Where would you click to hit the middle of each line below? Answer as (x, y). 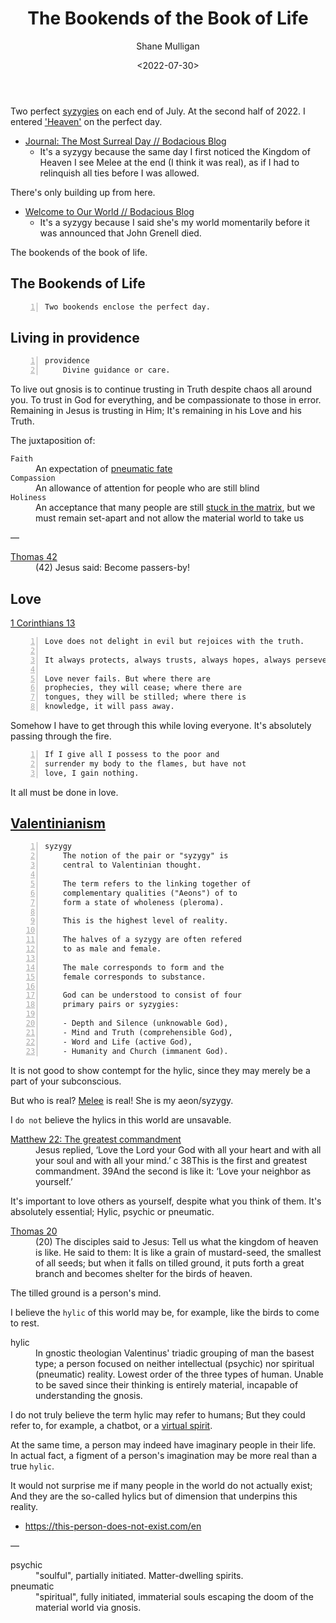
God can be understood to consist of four (152, 995)
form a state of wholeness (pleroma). (143, 902)
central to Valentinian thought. (132, 865)
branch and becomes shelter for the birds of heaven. (144, 1273)
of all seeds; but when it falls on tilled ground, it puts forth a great (170, 1263)
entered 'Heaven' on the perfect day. (86, 121)
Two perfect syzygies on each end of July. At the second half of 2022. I (158, 111)
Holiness (28, 498)
